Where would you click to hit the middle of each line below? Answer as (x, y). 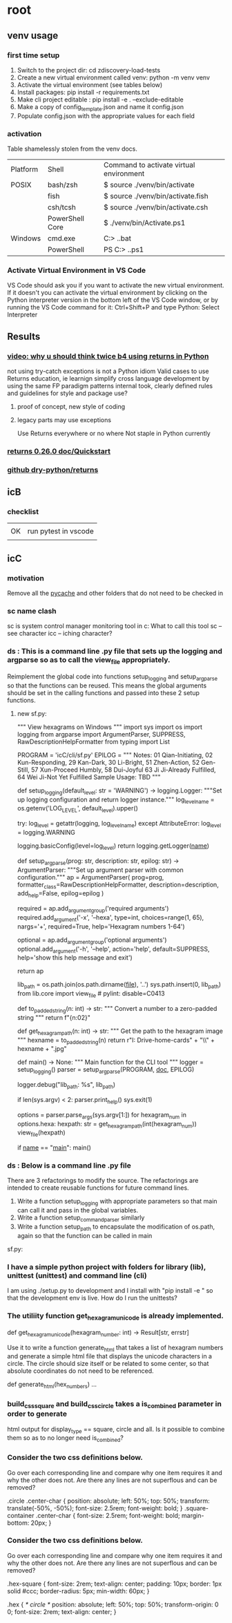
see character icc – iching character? (60, 634)
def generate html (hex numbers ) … (52, 1385)
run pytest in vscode (61, 531)
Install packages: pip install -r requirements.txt (83, 92)
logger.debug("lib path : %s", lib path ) (66, 1085)
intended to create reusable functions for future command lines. (98, 1188)
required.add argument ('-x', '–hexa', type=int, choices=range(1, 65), (110, 918)
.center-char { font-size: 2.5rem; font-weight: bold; (108, 1515)
